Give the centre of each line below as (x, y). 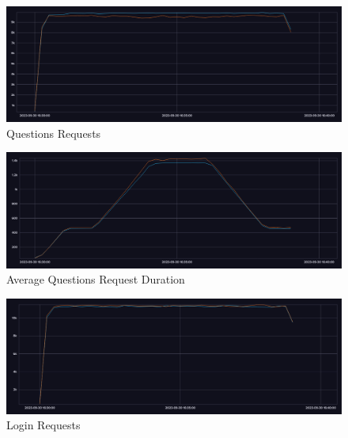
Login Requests (43, 425)
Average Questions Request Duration (96, 279)
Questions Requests (54, 133)
